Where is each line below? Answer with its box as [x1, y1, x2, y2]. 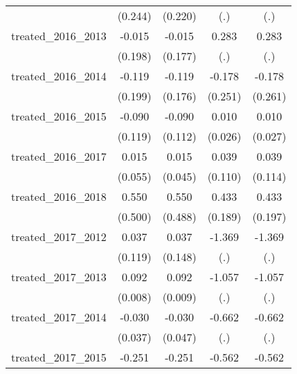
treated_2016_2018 [11, 188, 107, 204]
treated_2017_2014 [11, 309, 107, 325]
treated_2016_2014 [11, 68, 107, 84]
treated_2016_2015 [11, 108, 107, 124]
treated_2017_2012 [11, 229, 107, 244]
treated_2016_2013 [11, 28, 107, 44]
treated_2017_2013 [11, 269, 107, 285]
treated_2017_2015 [11, 349, 107, 365]
